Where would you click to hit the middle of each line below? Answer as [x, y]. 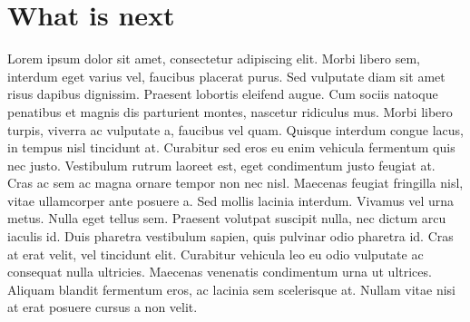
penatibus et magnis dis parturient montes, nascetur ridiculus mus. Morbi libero [230, 111]
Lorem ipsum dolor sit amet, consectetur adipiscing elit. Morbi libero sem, [214, 59]
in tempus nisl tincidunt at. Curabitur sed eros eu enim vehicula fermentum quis [231, 147]
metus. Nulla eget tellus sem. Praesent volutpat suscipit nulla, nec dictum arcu [227, 218]
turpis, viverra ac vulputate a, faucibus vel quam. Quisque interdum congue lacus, [235, 129]
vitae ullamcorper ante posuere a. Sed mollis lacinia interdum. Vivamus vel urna [230, 200]
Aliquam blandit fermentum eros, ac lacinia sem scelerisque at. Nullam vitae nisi [231, 289]
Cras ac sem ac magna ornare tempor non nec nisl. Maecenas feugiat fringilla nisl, [235, 183]
